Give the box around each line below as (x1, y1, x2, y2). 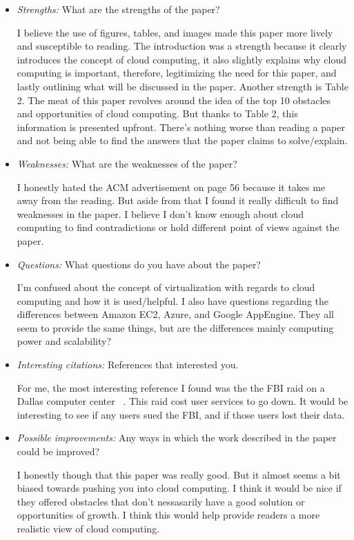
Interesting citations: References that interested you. (17, 357, 239, 372)
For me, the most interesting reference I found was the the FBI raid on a (17, 380, 325, 394)
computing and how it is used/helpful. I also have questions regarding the (17, 293, 329, 308)
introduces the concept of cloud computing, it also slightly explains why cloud (17, 52, 346, 66)
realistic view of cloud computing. (17, 521, 160, 535)
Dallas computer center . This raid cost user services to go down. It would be (17, 394, 348, 408)
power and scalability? (17, 334, 112, 348)
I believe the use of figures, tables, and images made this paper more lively (17, 25, 333, 39)
